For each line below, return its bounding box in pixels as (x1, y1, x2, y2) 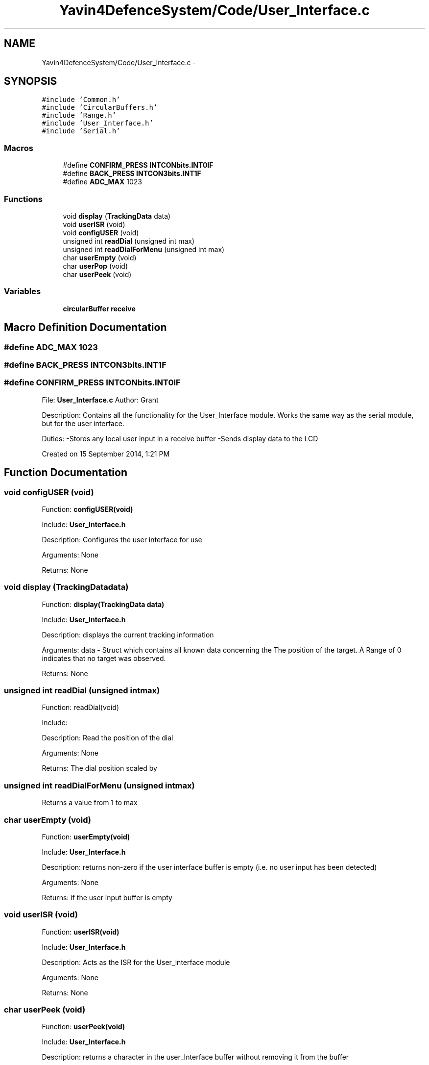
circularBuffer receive (63, 304, 136, 313)
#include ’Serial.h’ (42, 127, 120, 135)
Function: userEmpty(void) (42, 832, 130, 841)
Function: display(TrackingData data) (42, 600, 165, 609)
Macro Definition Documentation (4, 321, 167, 334)
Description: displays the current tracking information (42, 630, 214, 639)
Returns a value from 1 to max (42, 798, 138, 807)
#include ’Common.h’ (42, 96, 120, 104)
